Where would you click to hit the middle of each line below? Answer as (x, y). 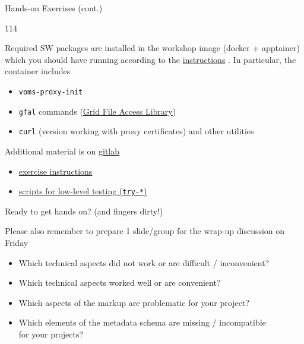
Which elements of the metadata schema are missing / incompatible (142, 322)
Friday (17, 242)
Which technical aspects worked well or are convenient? (120, 283)
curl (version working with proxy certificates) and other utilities (136, 131)
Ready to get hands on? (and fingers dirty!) (84, 211)
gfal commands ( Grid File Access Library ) (97, 111)
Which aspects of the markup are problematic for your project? (134, 302)
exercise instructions (56, 171)
